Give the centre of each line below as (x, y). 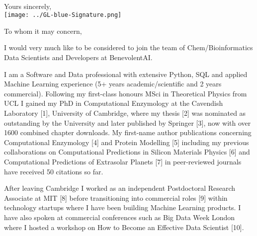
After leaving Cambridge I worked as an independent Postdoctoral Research (120, 188)
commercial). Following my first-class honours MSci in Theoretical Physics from (126, 93)
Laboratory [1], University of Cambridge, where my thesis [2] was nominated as (125, 113)
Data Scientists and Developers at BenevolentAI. (78, 57)
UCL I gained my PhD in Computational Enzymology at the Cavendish (114, 103)
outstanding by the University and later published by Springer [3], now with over (128, 122)
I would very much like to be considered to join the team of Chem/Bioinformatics (128, 47)
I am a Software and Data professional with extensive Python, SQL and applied (126, 74)
